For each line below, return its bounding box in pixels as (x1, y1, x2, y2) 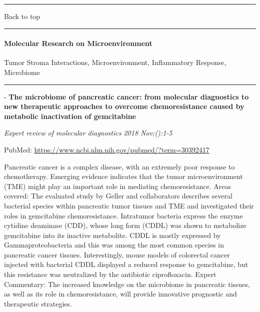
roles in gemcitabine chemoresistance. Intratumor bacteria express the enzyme (4, 210, 243, 220)
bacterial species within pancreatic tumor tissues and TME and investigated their (4, 200, 254, 210)
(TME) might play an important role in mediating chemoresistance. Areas (4, 180, 231, 191)
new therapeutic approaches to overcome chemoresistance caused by (4, 101, 244, 111)
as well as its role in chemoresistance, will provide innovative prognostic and (4, 288, 237, 299)
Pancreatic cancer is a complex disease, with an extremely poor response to (4, 161, 235, 171)
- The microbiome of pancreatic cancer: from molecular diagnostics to (4, 91, 249, 101)
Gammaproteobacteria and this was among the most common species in (4, 239, 224, 250)
